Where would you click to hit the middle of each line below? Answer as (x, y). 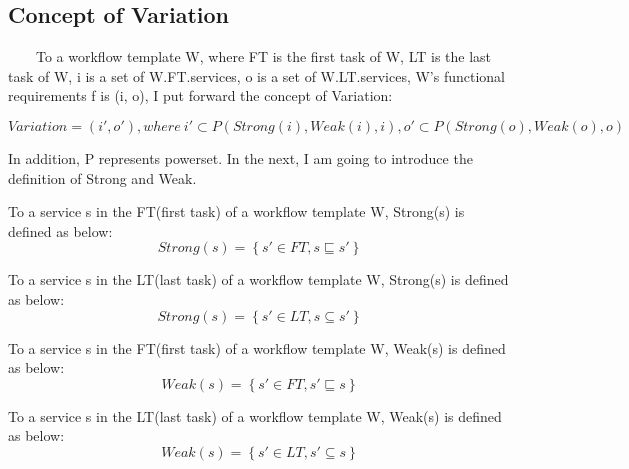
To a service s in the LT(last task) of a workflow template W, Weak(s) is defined (255, 415)
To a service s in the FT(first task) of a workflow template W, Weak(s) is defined (257, 347)
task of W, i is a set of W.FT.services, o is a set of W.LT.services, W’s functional (257, 75)
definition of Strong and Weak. (102, 177)
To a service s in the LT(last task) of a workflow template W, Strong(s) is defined (258, 279)
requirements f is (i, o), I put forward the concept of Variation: (200, 95)
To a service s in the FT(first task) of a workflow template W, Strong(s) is (236, 211)
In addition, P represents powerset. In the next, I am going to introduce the (240, 157)
